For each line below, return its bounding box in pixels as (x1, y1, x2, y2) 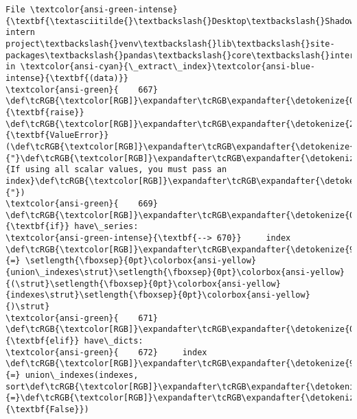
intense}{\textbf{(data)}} (5, 73, 128, 83)
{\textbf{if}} (5, 222, 70, 232)
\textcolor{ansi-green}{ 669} (5, 199, 158, 209)
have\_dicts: (84, 336, 143, 346)
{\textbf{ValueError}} (5, 130, 109, 141)
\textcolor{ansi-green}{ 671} (5, 313, 158, 323)
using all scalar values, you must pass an (25, 165, 227, 175)
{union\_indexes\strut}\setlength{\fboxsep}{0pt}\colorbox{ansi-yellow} (5, 267, 345, 278)
